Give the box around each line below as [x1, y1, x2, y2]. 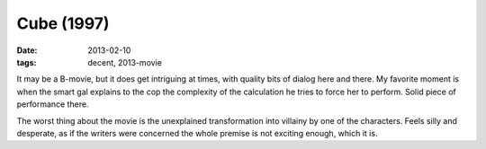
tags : [16, 57, 37, 67]
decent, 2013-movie [87, 57, 162, 67]
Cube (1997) [16, 13, 110, 33]
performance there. [16, 99, 89, 110]
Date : [16, 45, 38, 56]
